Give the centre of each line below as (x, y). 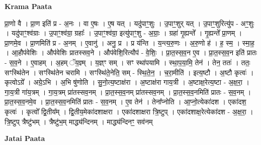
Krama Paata (28, 6)
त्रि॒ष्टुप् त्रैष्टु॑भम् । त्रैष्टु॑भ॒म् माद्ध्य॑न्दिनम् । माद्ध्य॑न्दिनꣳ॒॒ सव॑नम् (79, 121)
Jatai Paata (25, 138)
